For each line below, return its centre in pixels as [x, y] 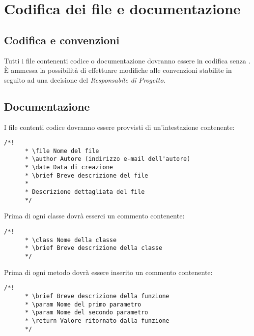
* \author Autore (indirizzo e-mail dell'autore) [108, 159]
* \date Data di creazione [69, 168]
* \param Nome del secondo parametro [86, 313]
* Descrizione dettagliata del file [85, 192]
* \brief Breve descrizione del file [86, 175]
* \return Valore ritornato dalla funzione [97, 321]
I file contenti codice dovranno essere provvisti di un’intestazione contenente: [119, 127]
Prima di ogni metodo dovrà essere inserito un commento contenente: [108, 272]
